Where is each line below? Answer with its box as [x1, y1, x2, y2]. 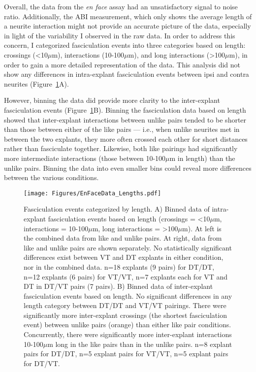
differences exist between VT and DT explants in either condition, [24, 252, 224, 262]
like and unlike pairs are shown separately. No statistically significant [24, 242, 232, 252]
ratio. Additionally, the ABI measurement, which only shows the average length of [4, 11, 252, 21]
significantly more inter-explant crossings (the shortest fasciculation [24, 310, 227, 320]
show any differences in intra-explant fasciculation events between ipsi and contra [4, 69, 249, 79]
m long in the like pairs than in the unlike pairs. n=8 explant [47, 339, 232, 349]
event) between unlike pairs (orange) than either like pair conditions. [24, 319, 231, 330]
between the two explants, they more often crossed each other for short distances [4, 133, 248, 144]
